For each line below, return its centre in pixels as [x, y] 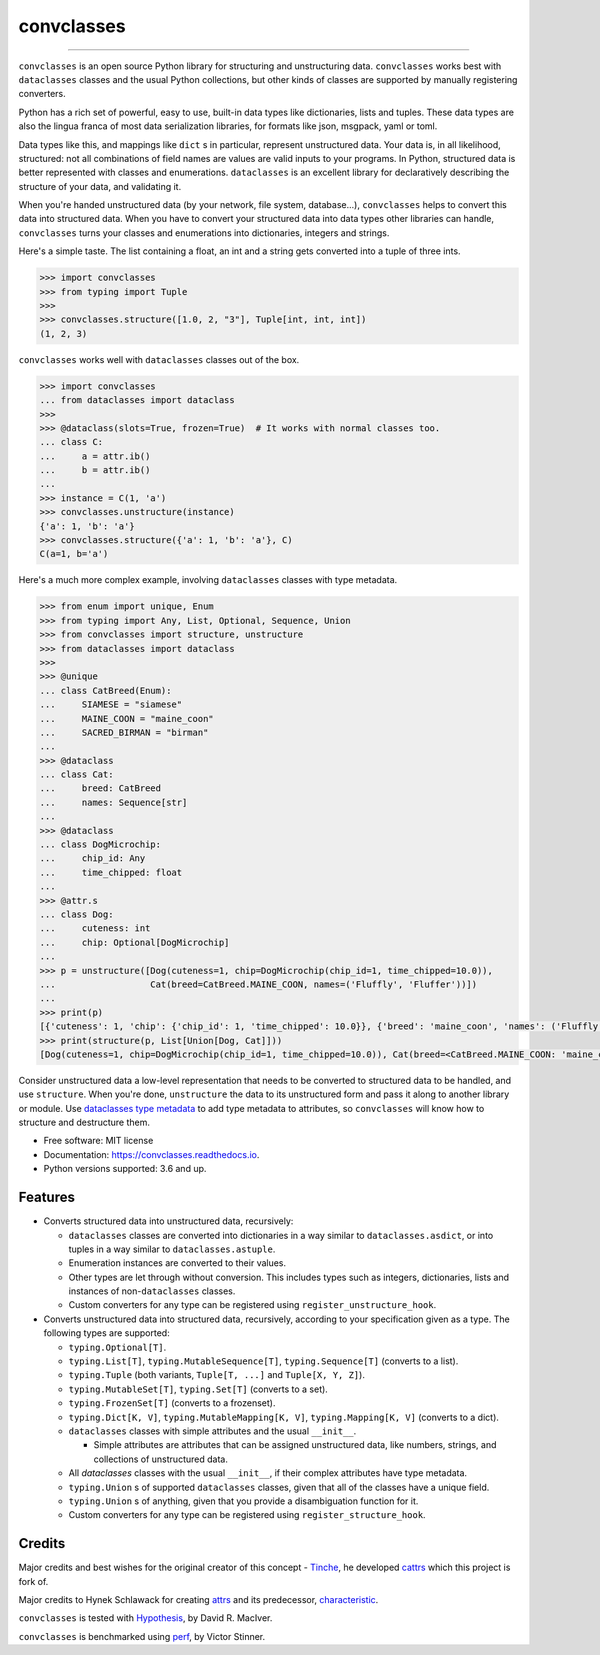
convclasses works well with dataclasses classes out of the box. [159, 359]
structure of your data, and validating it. [100, 186]
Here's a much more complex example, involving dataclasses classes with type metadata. [208, 580]
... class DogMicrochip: [100, 844]
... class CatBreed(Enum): [105, 690]
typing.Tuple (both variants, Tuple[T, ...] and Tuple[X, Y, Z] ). [216, 1375]
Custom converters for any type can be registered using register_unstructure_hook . [252, 1305]
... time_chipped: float [111, 872]
